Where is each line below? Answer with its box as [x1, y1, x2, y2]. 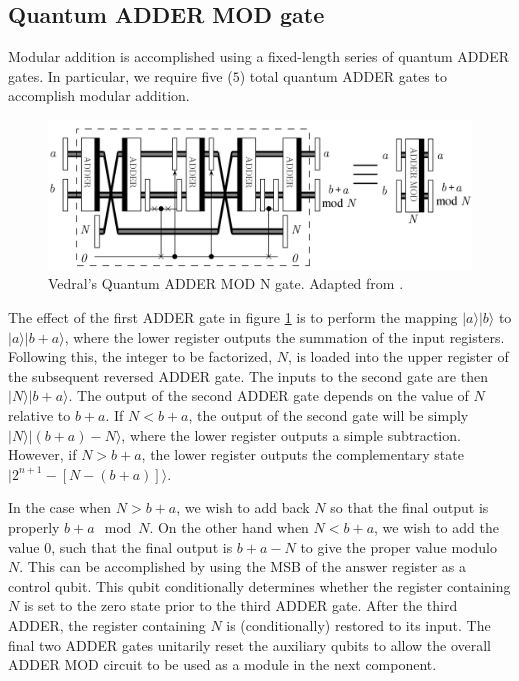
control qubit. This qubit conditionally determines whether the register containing [8, 575, 511, 596]
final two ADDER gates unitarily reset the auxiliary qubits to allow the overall [8, 634, 492, 655]
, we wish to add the [374, 517, 499, 537]
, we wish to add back [176, 497, 310, 518]
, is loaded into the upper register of [287, 346, 509, 367]
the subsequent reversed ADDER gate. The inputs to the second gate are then [8, 365, 488, 386]
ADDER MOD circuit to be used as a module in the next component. [8, 654, 437, 675]
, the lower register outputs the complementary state [141, 444, 464, 465]
